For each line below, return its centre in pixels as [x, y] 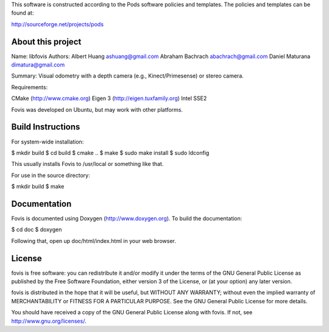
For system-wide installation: [48, 142]
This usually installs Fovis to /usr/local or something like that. [87, 164]
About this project [46, 42]
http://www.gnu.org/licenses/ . [49, 321]
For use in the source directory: [51, 175]
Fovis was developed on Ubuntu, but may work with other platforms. [97, 109]
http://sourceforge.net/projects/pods [57, 24]
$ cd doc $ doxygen [37, 229]
